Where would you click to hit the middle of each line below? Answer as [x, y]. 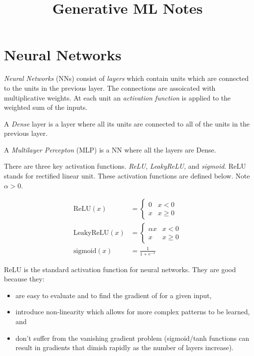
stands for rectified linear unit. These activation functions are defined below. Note [127, 176]
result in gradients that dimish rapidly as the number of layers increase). [125, 347]
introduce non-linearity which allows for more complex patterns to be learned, [133, 312]
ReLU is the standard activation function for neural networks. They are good [120, 269]
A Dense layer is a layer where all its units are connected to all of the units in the [127, 123]
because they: [24, 279]
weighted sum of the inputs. [46, 107]
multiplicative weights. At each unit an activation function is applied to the [117, 97]
